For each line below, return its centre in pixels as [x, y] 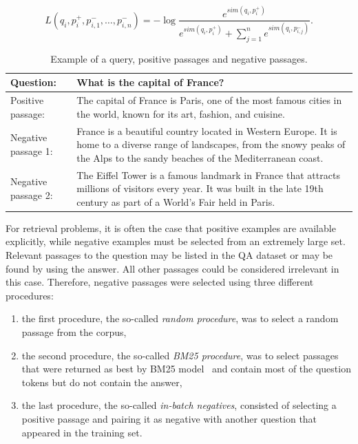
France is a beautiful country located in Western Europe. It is [207, 130]
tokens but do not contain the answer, [102, 382]
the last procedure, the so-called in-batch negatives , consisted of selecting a [179, 405]
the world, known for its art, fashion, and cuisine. [181, 113]
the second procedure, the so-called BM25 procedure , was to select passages [180, 355]
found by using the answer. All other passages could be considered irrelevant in [172, 268]
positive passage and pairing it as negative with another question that [169, 419]
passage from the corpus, [74, 332]
